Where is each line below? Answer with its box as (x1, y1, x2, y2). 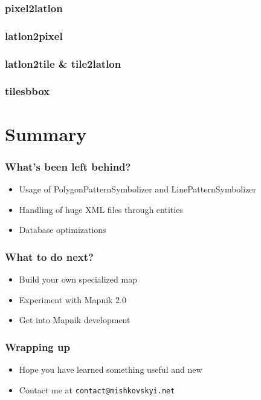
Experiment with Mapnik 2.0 (19, 293, 127, 306)
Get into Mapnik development (19, 313, 130, 326)
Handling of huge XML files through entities (19, 203, 183, 215)
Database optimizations (19, 223, 106, 236)
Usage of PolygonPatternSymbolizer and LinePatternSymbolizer (19, 182, 257, 195)
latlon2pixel (5, 28, 63, 43)
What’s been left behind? (5, 159, 131, 174)
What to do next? (5, 249, 94, 264)
